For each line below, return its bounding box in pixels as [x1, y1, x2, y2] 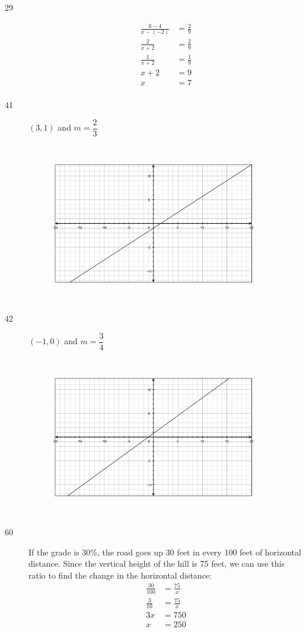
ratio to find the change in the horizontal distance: [28, 569, 212, 581]
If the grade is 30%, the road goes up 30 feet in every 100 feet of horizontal [28, 545, 301, 558]
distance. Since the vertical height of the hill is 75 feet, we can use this [28, 557, 285, 570]
